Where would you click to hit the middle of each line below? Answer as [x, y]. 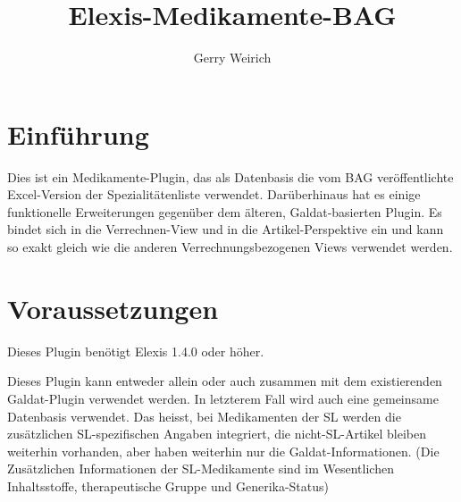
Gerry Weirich [232, 58]
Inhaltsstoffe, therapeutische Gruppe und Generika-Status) [168, 485]
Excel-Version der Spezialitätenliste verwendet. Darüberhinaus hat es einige [214, 194]
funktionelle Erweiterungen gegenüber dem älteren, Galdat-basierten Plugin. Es [225, 211]
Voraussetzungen [113, 308]
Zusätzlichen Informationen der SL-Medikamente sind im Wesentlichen [201, 469]
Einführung [78, 134]
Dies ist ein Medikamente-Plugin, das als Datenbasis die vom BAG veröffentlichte [230, 176]
